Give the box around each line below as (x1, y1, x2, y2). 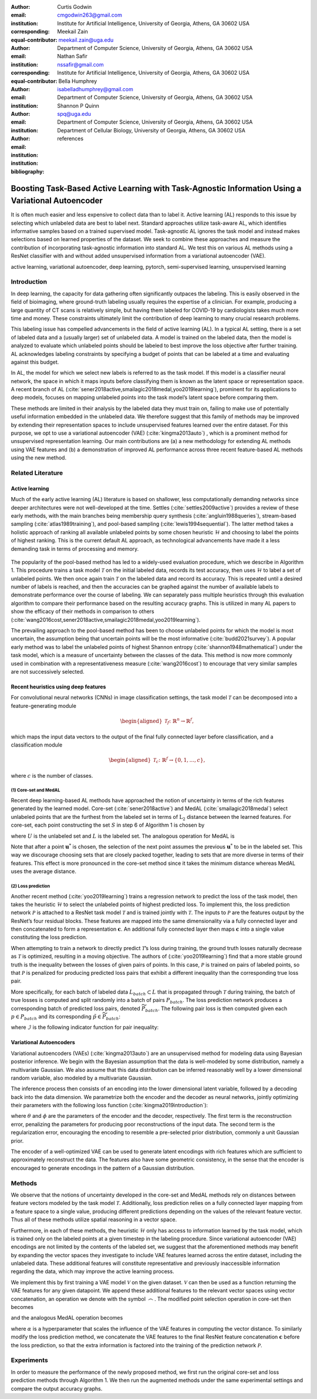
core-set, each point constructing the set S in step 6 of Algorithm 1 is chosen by (11, 821, 205, 829)
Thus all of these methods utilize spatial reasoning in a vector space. (11, 1216, 177, 1223)
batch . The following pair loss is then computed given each (144, 1005, 288, 1013)
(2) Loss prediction (11, 883, 50, 889)
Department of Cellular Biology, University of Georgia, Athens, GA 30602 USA (57, 126, 246, 134)
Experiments (11, 1356, 48, 1364)
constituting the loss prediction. (11, 934, 87, 941)
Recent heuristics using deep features (11, 683, 106, 690)
